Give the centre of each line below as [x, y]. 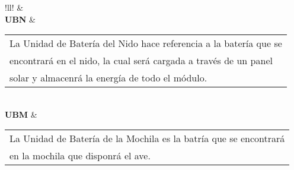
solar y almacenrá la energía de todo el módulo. [108, 78]
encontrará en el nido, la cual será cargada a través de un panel [141, 61]
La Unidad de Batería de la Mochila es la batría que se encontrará [147, 138]
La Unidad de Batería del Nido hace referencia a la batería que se [146, 43]
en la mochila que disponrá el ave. [80, 156]
